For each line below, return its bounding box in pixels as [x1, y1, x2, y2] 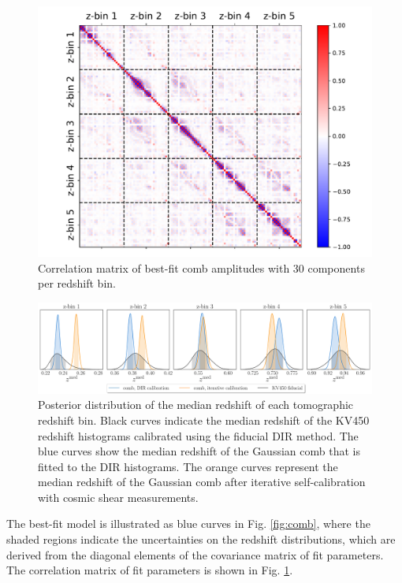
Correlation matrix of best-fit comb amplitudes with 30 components [38, 259, 365, 276]
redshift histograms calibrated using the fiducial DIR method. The [38, 427, 359, 444]
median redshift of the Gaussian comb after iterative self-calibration [38, 473, 366, 490]
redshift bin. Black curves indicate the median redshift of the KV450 [38, 411, 370, 428]
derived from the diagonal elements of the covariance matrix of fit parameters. [6, 546, 384, 563]
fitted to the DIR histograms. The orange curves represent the [38, 458, 338, 474]
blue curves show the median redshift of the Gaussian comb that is [38, 443, 360, 459]
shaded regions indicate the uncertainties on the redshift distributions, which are [6, 531, 396, 548]
